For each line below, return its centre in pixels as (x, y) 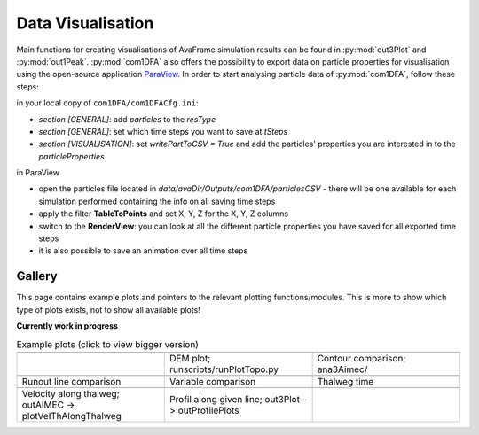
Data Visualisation (85, 23)
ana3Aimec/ (342, 369)
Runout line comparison (71, 381)
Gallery (37, 276)
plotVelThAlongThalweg (71, 416)
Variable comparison (213, 381)
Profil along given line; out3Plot (235, 399)
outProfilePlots (208, 410)
